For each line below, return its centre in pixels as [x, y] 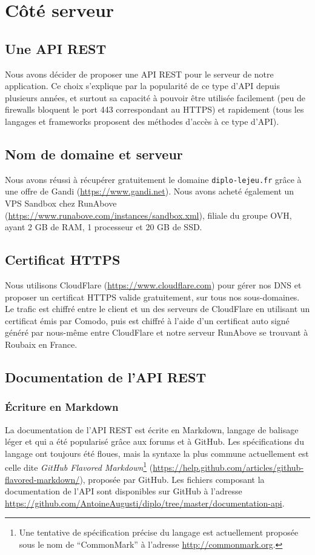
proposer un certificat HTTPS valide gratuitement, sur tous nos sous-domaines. [152, 297]
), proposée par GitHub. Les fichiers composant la [172, 479]
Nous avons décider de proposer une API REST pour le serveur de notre [139, 74]
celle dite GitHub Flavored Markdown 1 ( [79, 466]
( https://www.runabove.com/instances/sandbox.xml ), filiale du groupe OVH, [148, 215]
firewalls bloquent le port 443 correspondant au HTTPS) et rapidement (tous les [154, 109]
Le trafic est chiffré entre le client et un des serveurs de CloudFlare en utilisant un [157, 309]
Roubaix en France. [41, 344]
